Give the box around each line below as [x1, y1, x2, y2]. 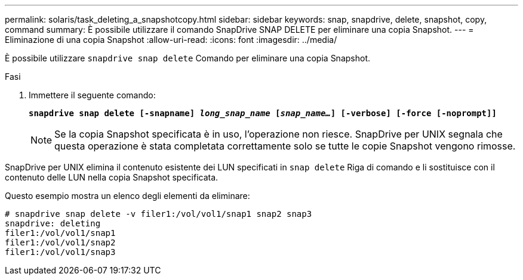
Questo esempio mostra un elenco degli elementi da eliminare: [5, 191, 250, 201]
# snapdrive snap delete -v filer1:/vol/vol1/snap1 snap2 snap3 [5, 209, 312, 219]
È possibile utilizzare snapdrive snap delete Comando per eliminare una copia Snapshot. [5, 53, 370, 63]
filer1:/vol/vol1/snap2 [5, 238, 116, 247]
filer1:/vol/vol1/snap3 [5, 247, 116, 257]
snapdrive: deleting [5, 219, 101, 228]
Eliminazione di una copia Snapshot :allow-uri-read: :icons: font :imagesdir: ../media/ [5, 35, 337, 45]
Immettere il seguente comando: [29, 90, 156, 100]
